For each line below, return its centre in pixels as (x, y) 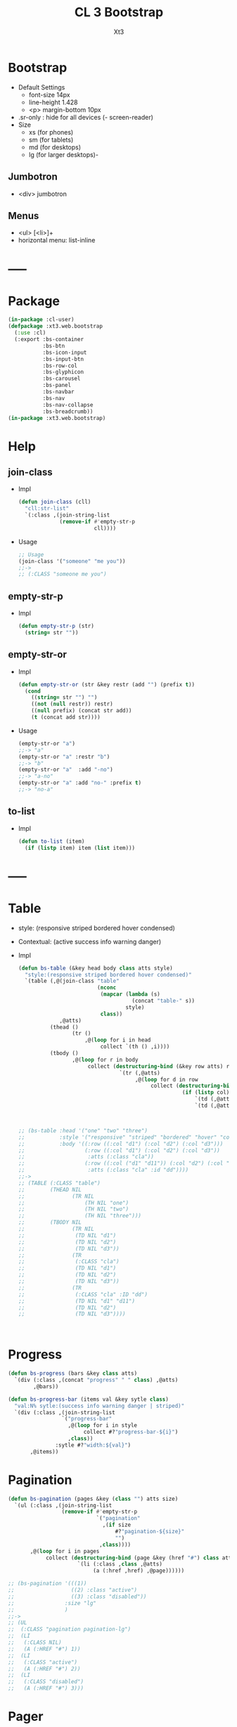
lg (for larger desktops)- (64, 154)
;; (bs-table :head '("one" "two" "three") (83, 1131)
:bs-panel (57, 385)
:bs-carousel (62, 379)
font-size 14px (49, 94)
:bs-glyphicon (63, 372)
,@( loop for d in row (166, 1079)
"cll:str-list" (47, 509)
